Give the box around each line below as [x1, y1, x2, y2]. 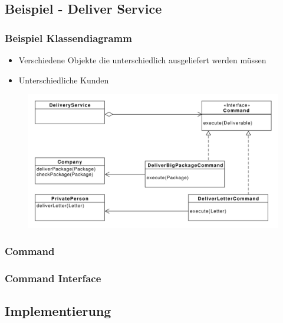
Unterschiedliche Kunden [18, 73, 109, 86]
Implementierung [5, 301, 111, 319]
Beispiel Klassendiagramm [5, 30, 132, 45]
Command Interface [5, 270, 101, 285]
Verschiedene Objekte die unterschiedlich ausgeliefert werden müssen [18, 54, 266, 66]
